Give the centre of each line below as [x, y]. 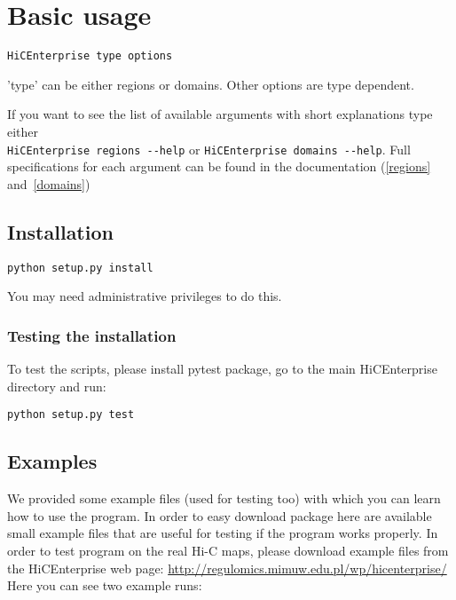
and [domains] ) [49, 183]
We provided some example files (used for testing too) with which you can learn [224, 498]
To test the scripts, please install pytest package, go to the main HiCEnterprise [222, 369]
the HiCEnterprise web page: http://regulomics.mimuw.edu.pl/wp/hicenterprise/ [227, 568]
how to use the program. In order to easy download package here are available [220, 515]
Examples [52, 461]
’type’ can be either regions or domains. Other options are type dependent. [211, 84]
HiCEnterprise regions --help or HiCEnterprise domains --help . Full [209, 149]
